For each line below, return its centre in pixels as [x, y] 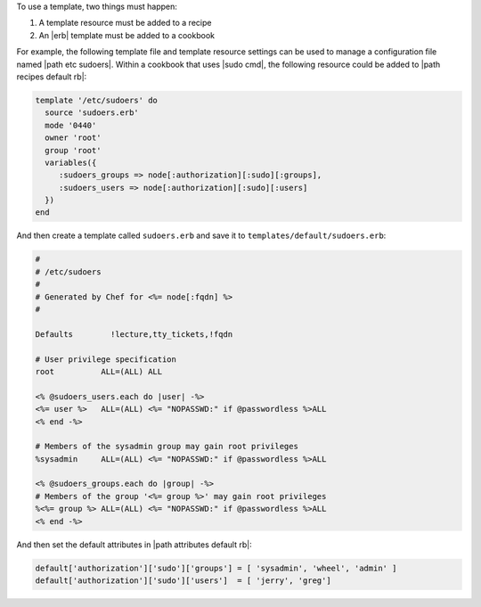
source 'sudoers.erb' [92, 113]
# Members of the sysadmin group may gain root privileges [167, 447]
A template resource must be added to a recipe [125, 23]
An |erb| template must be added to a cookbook [127, 35]
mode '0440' [71, 125]
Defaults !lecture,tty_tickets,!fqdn [134, 334]
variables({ [71, 162]
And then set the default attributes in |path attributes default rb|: [135, 545]
